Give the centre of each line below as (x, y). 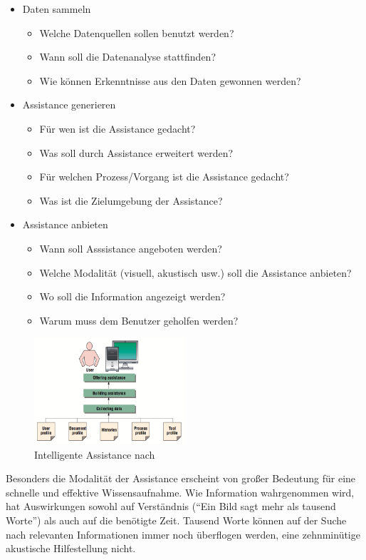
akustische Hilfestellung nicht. (71, 548)
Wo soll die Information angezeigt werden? (132, 296)
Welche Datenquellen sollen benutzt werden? (137, 32)
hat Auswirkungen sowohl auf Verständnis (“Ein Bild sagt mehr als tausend (171, 506)
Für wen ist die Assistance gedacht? (117, 128)
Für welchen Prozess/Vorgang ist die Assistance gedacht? (164, 177)
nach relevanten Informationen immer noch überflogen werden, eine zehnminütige (183, 534)
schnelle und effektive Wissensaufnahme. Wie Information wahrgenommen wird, (180, 492)
